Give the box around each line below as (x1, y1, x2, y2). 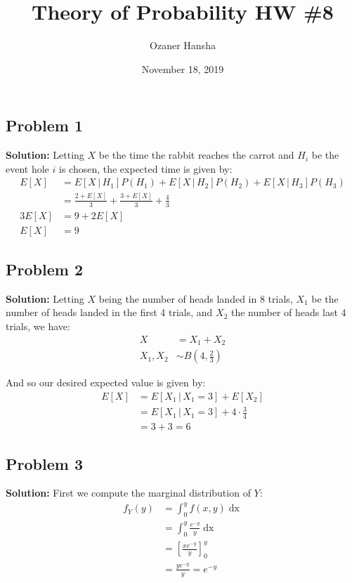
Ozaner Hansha (150, 38, 216, 53)
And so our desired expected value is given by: (6, 375, 206, 390)
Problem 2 (6, 258, 83, 280)
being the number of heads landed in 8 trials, (98, 291, 293, 306)
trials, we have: (6, 318, 70, 333)
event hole (6, 161, 49, 176)
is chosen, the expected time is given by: (59, 161, 233, 176)
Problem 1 (6, 114, 83, 136)
